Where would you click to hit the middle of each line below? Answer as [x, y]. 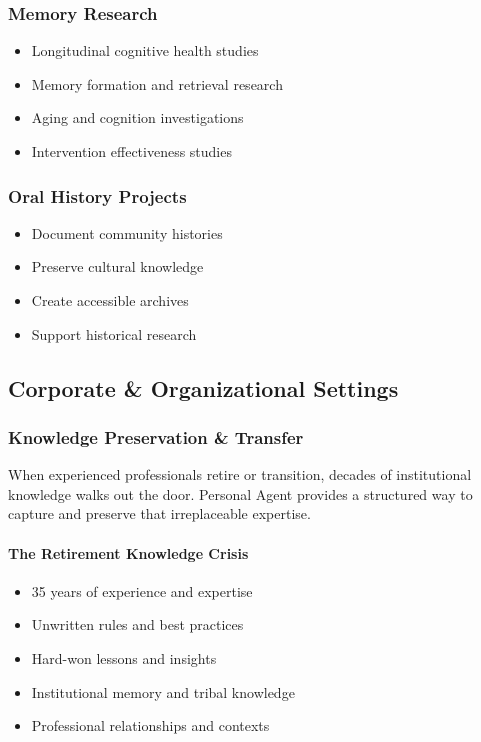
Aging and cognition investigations [137, 117]
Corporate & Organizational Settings [203, 387]
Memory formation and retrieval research [157, 83]
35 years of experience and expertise [142, 590]
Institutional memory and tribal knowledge [163, 691]
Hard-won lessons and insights [124, 657]
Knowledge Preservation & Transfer [156, 436]
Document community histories [127, 232]
